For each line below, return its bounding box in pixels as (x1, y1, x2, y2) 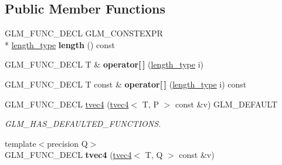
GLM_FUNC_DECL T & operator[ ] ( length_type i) (5, 58, 203, 70)
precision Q (47, 137, 88, 149)
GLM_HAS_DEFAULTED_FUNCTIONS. (5, 117, 161, 130)
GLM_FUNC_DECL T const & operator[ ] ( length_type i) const (5, 78, 247, 90)
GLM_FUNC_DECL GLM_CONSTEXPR (5, 27, 163, 39)
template (5, 137, 36, 149)
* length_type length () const (5, 38, 115, 50)
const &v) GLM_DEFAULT (175, 97, 278, 110)
